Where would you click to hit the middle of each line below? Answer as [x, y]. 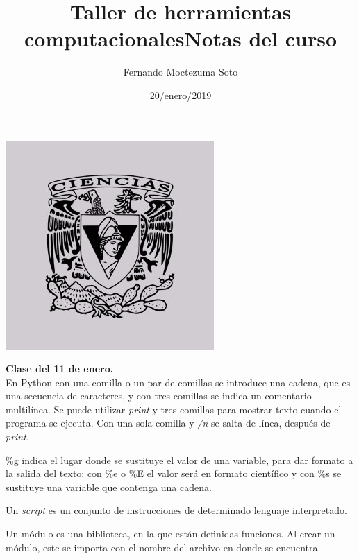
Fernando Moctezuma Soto [181, 72]
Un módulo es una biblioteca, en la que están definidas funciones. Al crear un [170, 534]
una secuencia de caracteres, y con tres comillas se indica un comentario [159, 396]
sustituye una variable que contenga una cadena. [109, 487]
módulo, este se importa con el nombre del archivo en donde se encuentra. [163, 547]
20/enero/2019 [181, 95]
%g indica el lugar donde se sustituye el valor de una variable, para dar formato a [179, 459]
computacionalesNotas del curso [181, 38]
